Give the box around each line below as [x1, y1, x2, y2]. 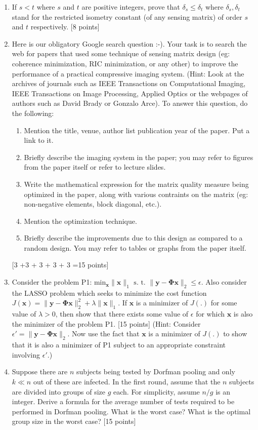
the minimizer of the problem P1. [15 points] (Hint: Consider [12, 318, 201, 329]
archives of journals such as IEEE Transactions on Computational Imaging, [12, 78, 246, 89]
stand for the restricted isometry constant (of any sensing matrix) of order [12, 11, 242, 22]
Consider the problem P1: [12, 277, 92, 287]
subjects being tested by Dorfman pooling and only [76, 366, 235, 377]
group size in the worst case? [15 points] [12, 416, 136, 426]
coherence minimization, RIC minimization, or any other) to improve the [12, 58, 238, 68]
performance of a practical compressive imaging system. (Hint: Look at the [12, 68, 244, 79]
